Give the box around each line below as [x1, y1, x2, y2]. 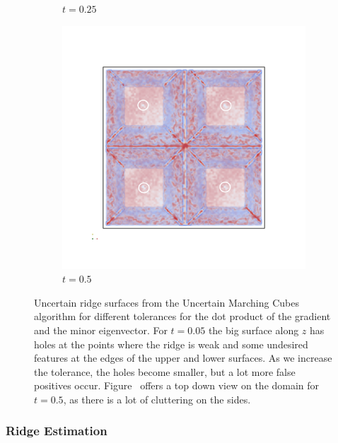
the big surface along [208, 322, 299, 337]
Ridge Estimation [6, 422, 107, 439]
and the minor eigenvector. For [34, 322, 168, 337]
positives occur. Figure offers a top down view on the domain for [34, 378, 320, 393]
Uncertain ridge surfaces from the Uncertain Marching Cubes [34, 295, 299, 309]
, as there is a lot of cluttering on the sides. [63, 391, 251, 406]
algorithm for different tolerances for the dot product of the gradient [34, 309, 331, 324]
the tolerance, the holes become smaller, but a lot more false [34, 364, 296, 379]
